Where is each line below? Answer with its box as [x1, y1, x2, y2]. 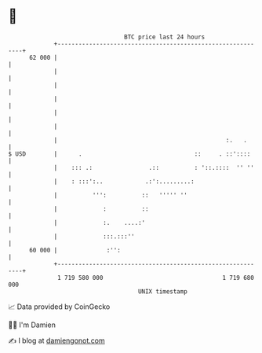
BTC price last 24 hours [124, 33, 206, 41]
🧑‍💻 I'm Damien [8, 320, 56, 329]
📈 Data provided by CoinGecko [8, 302, 111, 311]
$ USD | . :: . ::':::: [8, 149, 251, 158]
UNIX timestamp [137, 287, 188, 296]
